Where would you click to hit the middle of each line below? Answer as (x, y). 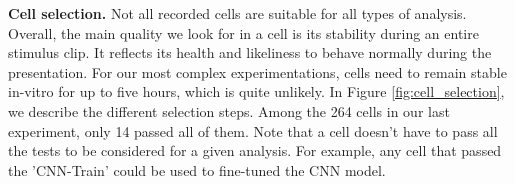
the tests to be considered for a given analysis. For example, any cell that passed (255, 150)
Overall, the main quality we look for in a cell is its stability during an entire (243, 32)
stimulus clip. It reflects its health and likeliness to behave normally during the (250, 52)
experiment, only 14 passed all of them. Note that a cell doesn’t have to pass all (253, 130)
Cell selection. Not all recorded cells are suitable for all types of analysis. (237, 13)
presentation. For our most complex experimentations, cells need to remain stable (257, 71)
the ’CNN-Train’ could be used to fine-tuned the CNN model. (197, 169)
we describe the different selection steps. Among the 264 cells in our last (229, 110)
